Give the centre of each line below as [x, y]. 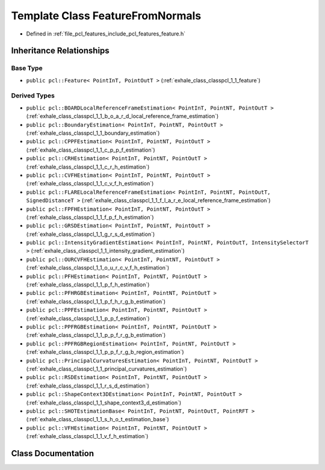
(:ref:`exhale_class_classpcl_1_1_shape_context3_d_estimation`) [104, 403]
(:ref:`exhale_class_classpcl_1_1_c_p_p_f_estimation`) [91, 150]
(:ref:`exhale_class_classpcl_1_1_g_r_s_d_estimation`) [91, 234]
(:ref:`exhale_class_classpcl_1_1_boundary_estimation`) [93, 133]
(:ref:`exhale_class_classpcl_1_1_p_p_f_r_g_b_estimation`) [96, 335]
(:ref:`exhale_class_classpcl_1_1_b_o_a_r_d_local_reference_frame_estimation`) [122, 116]
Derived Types [33, 96]
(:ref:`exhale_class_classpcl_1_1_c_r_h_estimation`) [88, 167]
